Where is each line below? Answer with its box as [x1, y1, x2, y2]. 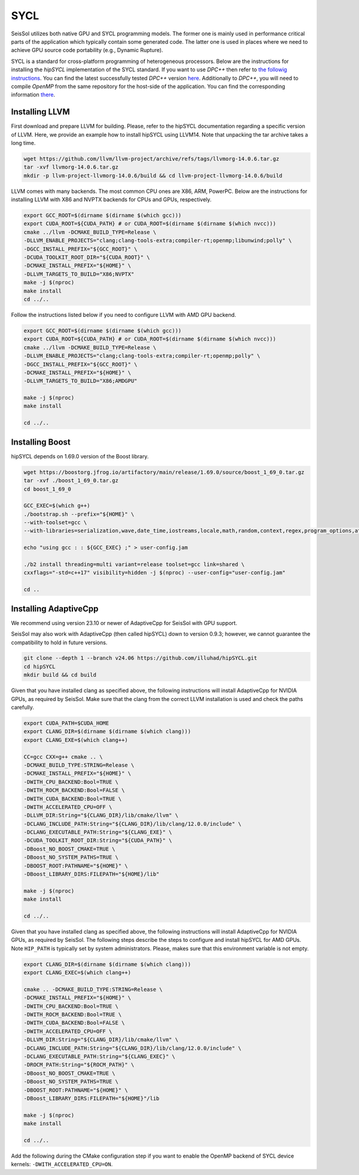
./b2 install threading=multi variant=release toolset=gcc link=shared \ [23, 561, 245, 568]
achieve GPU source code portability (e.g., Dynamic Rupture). [11, 47, 163, 54]
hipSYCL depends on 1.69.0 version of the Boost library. [11, 452, 149, 460]
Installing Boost [11, 437, 71, 447]
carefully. [11, 704, 34, 711]
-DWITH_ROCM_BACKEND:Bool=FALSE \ [23, 787, 125, 794]
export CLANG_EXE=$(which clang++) [23, 736, 128, 743]
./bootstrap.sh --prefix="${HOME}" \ [23, 511, 135, 518]
